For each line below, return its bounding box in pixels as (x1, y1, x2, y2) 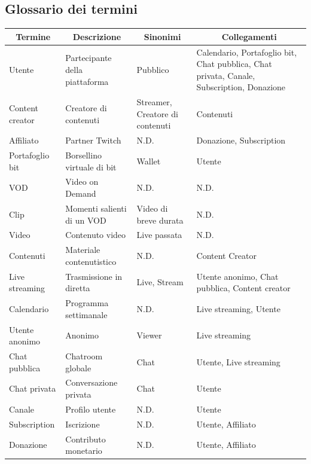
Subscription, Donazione (196, 81, 286, 93)
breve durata (136, 213, 184, 226)
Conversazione (65, 376, 118, 389)
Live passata (136, 228, 182, 241)
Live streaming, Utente (196, 302, 280, 315)
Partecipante (65, 51, 112, 64)
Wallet (136, 154, 161, 167)
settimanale (65, 308, 108, 320)
